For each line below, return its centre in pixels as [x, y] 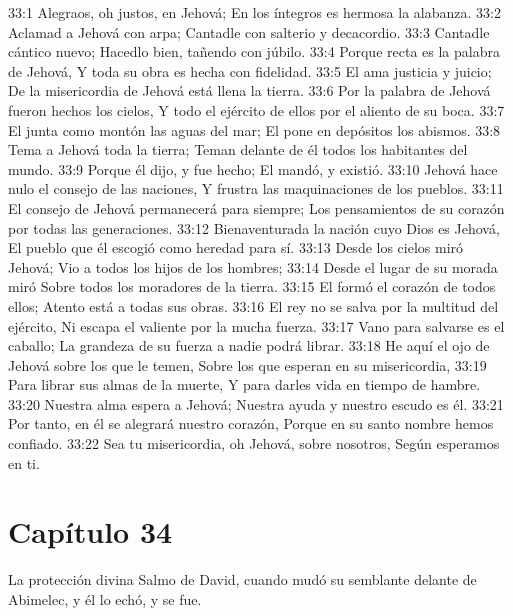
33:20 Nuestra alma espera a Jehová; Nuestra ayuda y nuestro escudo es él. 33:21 [256, 403]
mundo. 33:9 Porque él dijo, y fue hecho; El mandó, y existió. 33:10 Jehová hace [253, 168]
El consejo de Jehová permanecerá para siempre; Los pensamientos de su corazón [256, 207]
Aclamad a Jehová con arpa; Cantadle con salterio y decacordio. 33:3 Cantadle [249, 31]
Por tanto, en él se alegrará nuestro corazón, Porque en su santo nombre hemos [251, 423]
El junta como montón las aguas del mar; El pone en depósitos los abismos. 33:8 [254, 129]
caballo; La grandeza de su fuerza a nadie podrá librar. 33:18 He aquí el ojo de [249, 345]
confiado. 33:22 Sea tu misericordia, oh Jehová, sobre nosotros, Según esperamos [254, 443]
